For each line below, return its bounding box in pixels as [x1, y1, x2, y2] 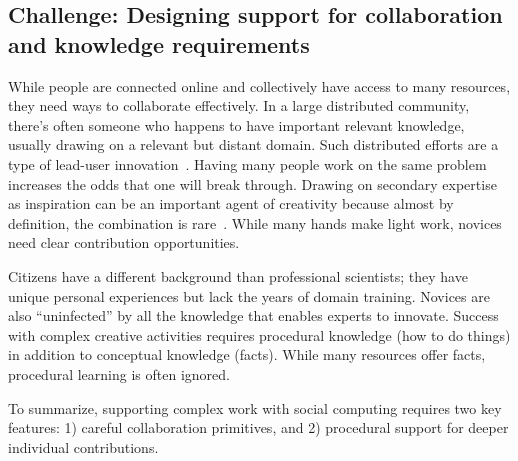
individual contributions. [8, 436, 159, 457]
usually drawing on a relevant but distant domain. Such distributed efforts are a [8, 134, 499, 155]
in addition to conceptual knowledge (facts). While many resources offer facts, [8, 344, 486, 365]
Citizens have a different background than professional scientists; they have [8, 265, 468, 286]
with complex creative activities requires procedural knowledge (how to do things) [8, 324, 511, 345]
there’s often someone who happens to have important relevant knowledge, [8, 114, 465, 135]
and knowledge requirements [8, 28, 310, 59]
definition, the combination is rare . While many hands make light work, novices [8, 212, 502, 233]
